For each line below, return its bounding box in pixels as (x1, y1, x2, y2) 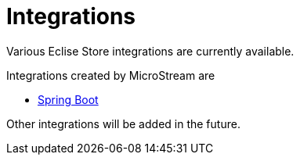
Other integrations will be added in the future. (6, 116, 240, 131)
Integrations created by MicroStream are (6, 68, 215, 82)
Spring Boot (38, 92, 99, 106)
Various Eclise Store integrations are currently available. (6, 44, 295, 58)
